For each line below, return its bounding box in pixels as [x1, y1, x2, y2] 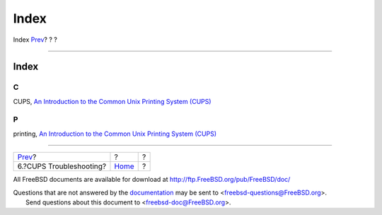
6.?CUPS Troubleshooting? [17, 161, 106, 171]
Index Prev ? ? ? [13, 35, 58, 44]
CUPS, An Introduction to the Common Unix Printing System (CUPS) [13, 97, 212, 105]
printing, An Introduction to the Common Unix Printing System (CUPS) [13, 129, 217, 138]
